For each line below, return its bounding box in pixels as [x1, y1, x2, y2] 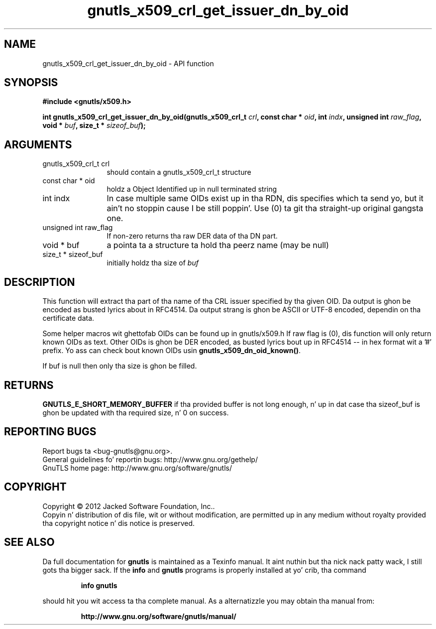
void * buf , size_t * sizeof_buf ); [42, 121, 146, 130]
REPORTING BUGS [4, 425, 97, 438]
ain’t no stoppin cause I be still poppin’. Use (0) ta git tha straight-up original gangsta [107, 203, 424, 214]
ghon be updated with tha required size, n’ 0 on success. [42, 408, 229, 417]
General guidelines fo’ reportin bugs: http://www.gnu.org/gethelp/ [42, 455, 258, 464]
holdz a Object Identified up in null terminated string [107, 185, 277, 194]
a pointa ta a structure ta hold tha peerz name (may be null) [107, 240, 329, 251]
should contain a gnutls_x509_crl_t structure [107, 168, 251, 177]
